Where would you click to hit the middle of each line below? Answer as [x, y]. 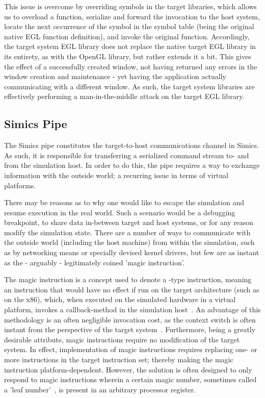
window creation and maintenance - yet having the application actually [115, 76]
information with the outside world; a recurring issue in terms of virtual [116, 175]
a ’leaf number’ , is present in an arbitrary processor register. [100, 389]
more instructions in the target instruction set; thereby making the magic [119, 359]
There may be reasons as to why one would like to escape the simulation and [124, 202]
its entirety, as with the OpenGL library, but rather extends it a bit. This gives [128, 56]
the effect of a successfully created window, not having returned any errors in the [131, 66]
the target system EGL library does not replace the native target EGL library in [130, 46]
